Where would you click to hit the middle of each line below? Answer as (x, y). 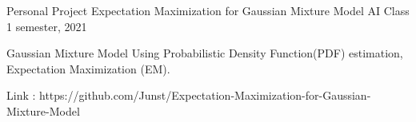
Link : (21, 95)
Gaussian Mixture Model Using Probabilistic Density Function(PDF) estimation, (205, 53)
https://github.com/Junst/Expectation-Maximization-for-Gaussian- (205, 95)
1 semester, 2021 (47, 26)
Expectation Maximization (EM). (88, 68)
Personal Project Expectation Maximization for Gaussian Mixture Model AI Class (208, 10)
